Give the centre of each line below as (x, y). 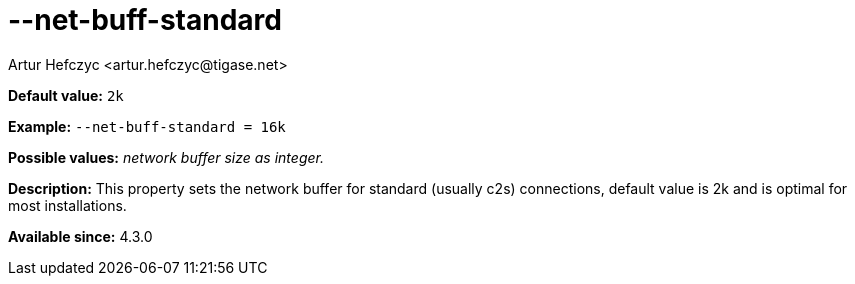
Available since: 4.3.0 (80, 236)
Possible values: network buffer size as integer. (166, 157)
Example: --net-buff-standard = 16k (147, 126)
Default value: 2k (66, 95)
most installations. (67, 205)
